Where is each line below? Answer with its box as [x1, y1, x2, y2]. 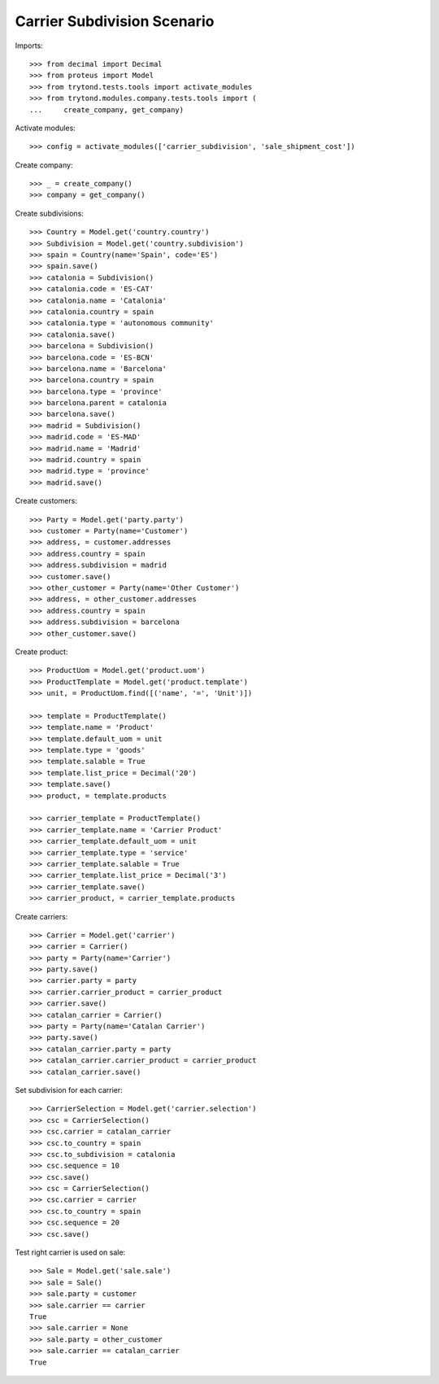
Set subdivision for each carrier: [15, 1085, 124, 1094]
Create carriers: [15, 911, 68, 921]
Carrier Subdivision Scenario [15, 12, 215, 30]
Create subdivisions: [15, 208, 85, 218]
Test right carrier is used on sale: [15, 1247, 126, 1257]
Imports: [15, 41, 44, 50]
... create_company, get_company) [29, 105, 185, 114]
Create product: [15, 647, 68, 657]
